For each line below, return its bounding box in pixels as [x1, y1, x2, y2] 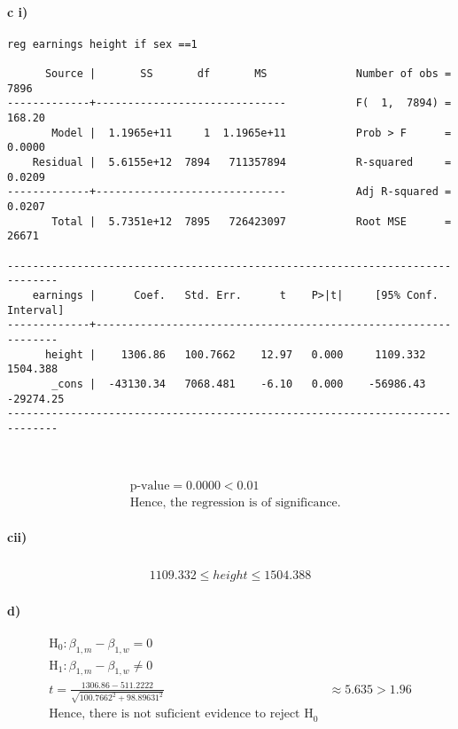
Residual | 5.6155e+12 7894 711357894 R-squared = [32, 156, 452, 169]
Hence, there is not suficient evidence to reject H [49, 707, 314, 720]
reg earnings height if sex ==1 [7, 37, 198, 51]
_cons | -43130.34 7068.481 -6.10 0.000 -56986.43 [51, 377, 426, 390]
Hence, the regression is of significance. [129, 496, 341, 509]
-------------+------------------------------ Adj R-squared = [7, 185, 452, 199]
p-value [129, 479, 170, 492]
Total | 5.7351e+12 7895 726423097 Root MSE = [51, 215, 452, 228]
